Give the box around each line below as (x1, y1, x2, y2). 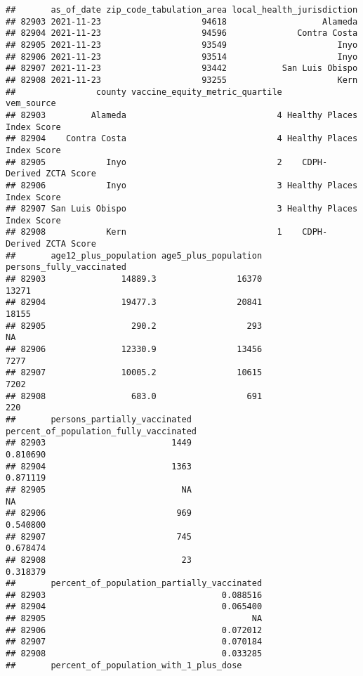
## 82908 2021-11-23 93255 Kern (6, 74, 358, 85)
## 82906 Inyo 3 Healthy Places (6, 180, 358, 190)
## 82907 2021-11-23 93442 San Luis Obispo (6, 63, 358, 74)
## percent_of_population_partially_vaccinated (6, 578, 263, 589)
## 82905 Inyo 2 (6, 157, 282, 167)
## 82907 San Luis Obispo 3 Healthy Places (6, 204, 358, 214)
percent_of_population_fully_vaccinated (6, 426, 197, 436)
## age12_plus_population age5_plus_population (6, 250, 263, 261)
